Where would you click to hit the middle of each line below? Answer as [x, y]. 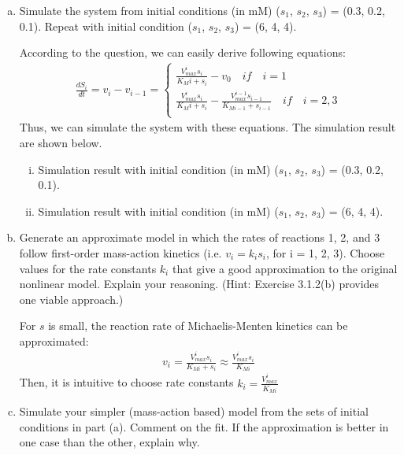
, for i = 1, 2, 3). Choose [326, 252]
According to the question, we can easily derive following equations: [182, 52]
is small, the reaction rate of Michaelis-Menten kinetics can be [198, 326]
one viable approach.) [71, 299]
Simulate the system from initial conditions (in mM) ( [150, 10]
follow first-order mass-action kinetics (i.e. [120, 252]
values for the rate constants [88, 268]
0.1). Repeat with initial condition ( [106, 26]
